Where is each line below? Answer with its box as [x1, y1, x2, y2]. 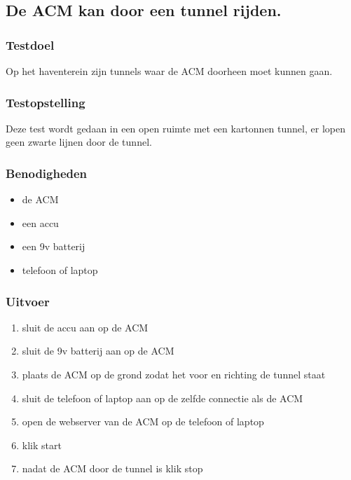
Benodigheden [6, 164, 88, 181]
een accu [22, 215, 59, 230]
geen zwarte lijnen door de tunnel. [6, 135, 152, 149]
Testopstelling [6, 93, 85, 111]
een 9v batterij [22, 239, 85, 254]
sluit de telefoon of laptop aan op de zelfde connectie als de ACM [22, 390, 303, 405]
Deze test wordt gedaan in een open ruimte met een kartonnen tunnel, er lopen [6, 121, 345, 135]
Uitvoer [6, 292, 50, 310]
